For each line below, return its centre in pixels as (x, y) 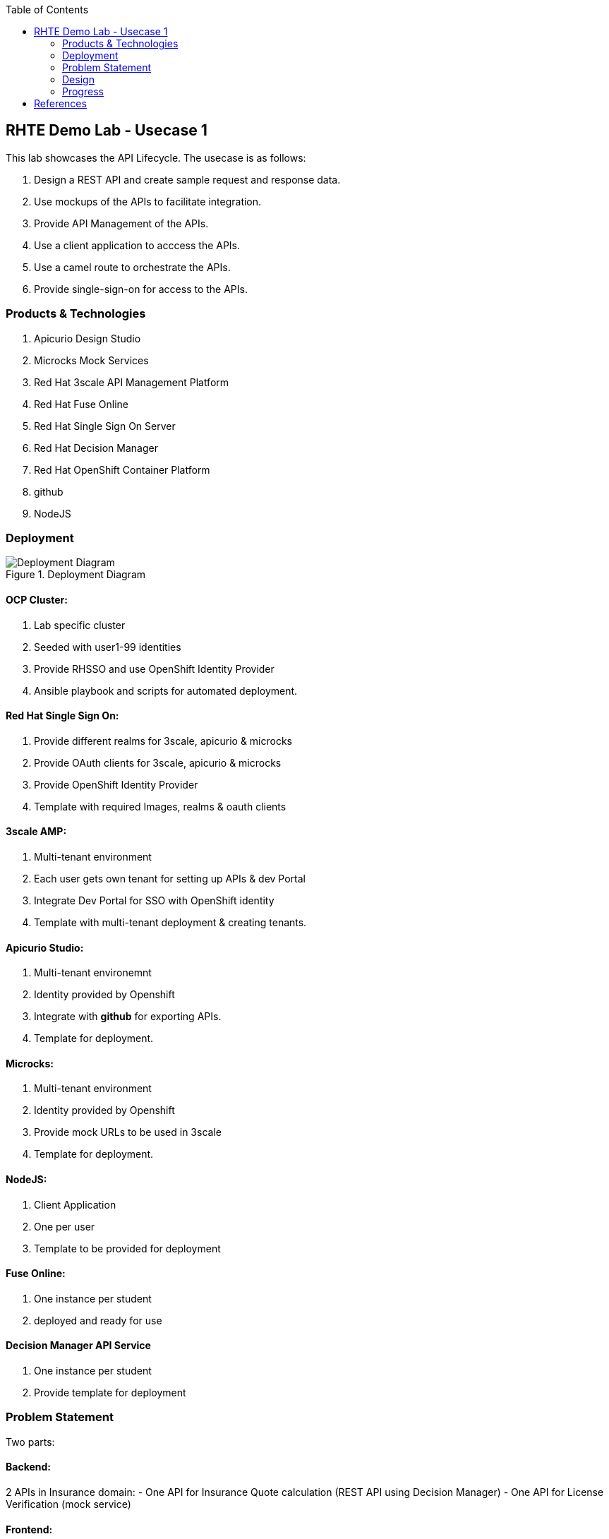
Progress (83, 91)
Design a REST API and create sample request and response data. (187, 179)
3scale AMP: (36, 832)
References (60, 103)
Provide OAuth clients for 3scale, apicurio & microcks (158, 762)
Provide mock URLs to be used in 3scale (128, 1132)
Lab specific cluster (80, 625)
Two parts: (30, 1442)
